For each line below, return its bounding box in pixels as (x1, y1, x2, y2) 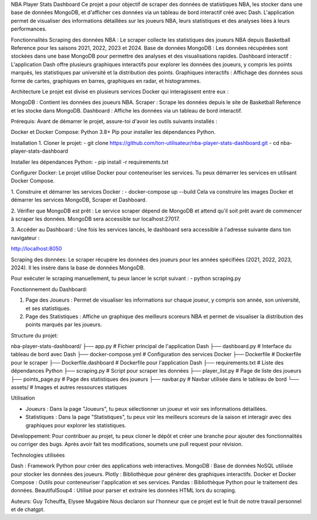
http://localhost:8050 (11, 245, 62, 252)
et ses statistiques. (25, 305, 72, 312)
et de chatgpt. (11, 506, 45, 513)
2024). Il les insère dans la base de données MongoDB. (11, 264, 145, 271)
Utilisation (11, 394, 35, 401)
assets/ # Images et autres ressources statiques (11, 384, 127, 391)
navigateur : (11, 234, 40, 241)
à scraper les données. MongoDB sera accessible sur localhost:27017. (11, 215, 180, 222)
